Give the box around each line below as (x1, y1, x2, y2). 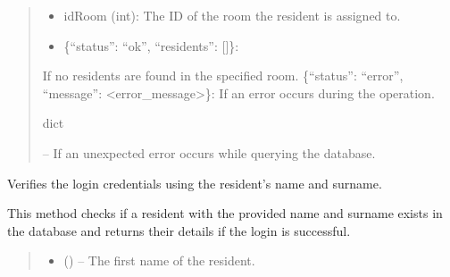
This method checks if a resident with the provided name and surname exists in (7, 204, 443, 222)
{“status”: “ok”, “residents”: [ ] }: (63, 36, 239, 55)
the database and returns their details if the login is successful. (7, 221, 351, 239)
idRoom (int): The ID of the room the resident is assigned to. (63, 6, 401, 24)
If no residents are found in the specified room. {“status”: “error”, (42, 66, 404, 85)
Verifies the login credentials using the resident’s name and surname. (7, 173, 382, 192)
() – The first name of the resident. (63, 251, 255, 270)
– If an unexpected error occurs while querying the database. (42, 143, 376, 162)
